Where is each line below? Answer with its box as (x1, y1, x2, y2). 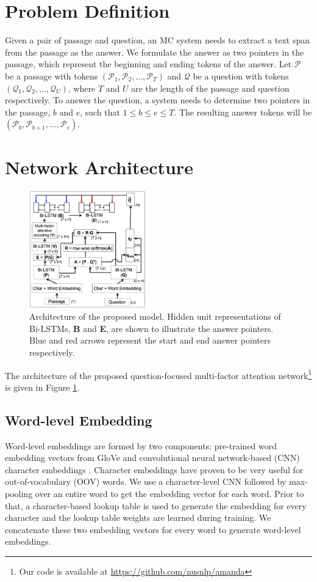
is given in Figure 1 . (5, 380, 80, 393)
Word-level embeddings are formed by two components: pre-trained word (5, 439, 277, 452)
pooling (5, 487, 33, 499)
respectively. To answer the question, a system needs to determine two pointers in (5, 94, 310, 106)
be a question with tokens (193, 69, 289, 82)
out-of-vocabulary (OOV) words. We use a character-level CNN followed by (5, 475, 287, 488)
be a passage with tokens (5, 69, 98, 82)
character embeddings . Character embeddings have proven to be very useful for (5, 463, 304, 476)
